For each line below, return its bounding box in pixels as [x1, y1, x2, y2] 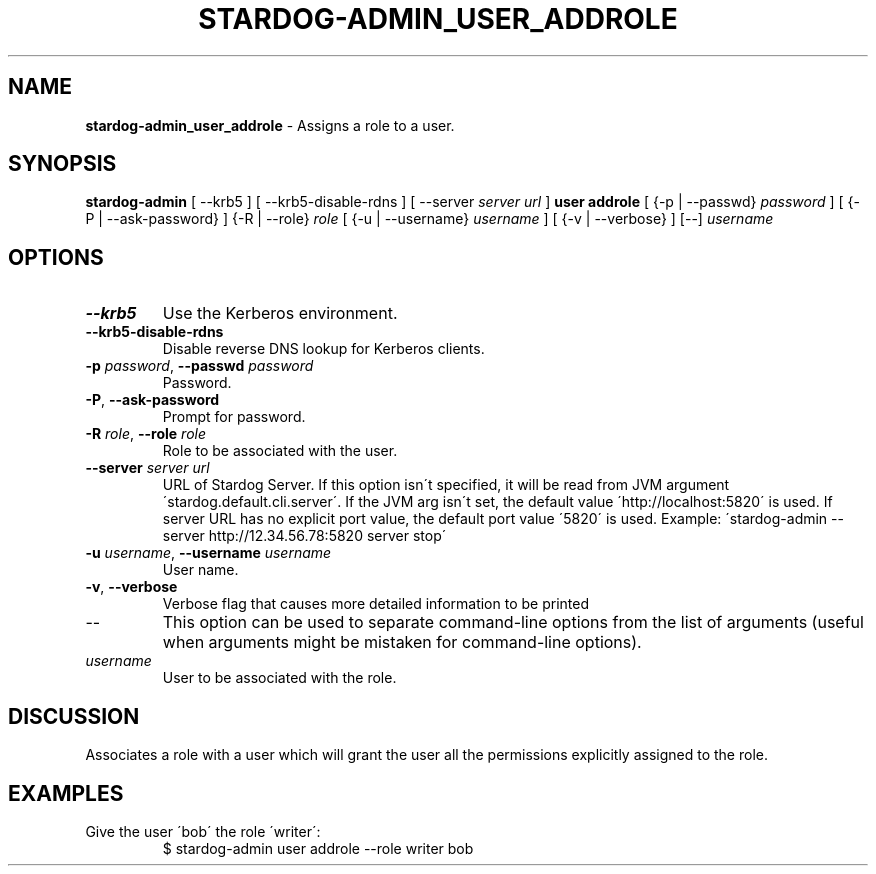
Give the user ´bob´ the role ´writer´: [85, 822, 321, 840]
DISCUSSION [8, 703, 140, 729]
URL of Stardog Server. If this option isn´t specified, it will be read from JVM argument [162, 476, 730, 494]
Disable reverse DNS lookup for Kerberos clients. [162, 340, 485, 358]
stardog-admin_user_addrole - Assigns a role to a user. [85, 116, 455, 134]
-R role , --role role [85, 425, 206, 443]
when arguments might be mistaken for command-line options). [162, 632, 642, 653]
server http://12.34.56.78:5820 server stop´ [162, 527, 447, 545]
